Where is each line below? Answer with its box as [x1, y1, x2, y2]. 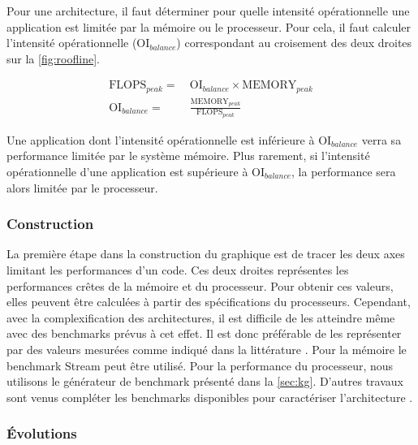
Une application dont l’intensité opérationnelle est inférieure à [6, 131, 315, 148]
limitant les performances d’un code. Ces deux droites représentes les [6, 261, 349, 279]
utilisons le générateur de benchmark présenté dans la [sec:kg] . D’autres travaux [6, 373, 403, 390]
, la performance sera [291, 163, 396, 180]
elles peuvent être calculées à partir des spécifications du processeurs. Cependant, [6, 293, 411, 310]
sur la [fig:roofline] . [6, 50, 100, 67]
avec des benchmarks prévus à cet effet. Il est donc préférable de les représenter [6, 325, 402, 342]
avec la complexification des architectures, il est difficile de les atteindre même [6, 309, 395, 326]
